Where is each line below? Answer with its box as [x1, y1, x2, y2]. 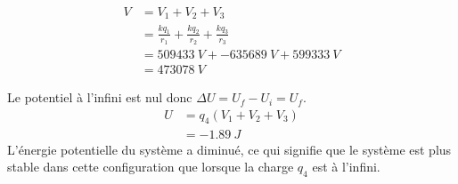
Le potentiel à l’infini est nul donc [7, 88, 192, 107]
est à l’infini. [312, 157, 380, 176]
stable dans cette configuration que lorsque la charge [7, 157, 294, 176]
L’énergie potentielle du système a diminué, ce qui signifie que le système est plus [7, 140, 452, 158]
